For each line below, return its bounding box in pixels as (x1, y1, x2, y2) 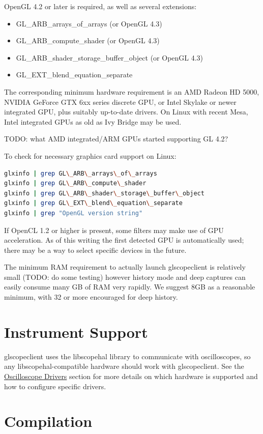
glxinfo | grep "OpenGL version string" (4, 209, 143, 217)
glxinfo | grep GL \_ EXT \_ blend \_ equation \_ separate (4, 199, 183, 207)
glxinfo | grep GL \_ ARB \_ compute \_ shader (4, 180, 147, 187)
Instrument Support (4, 321, 148, 342)
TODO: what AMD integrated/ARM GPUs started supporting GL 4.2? (4, 133, 228, 144)
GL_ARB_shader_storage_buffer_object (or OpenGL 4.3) (16, 52, 203, 63)
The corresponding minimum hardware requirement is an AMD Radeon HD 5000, (4, 86, 259, 97)
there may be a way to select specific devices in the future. (4, 244, 187, 255)
